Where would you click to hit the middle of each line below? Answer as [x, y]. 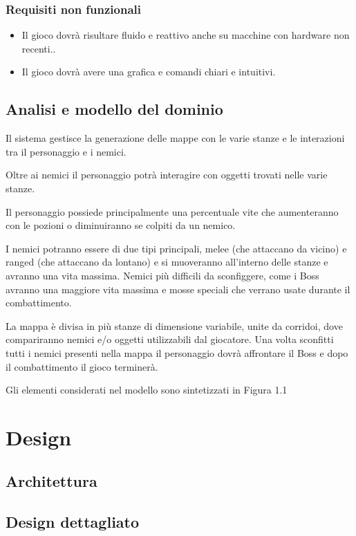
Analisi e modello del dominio [114, 109]
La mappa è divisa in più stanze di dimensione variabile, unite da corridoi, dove [174, 325]
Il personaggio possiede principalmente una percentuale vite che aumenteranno [172, 211]
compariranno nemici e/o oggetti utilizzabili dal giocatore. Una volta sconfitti [170, 339]
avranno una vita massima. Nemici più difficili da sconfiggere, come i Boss [162, 275]
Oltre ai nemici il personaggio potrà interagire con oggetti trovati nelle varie [167, 175]
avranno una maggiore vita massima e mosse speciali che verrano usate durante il [178, 289]
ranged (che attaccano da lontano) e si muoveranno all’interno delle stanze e [167, 262]
